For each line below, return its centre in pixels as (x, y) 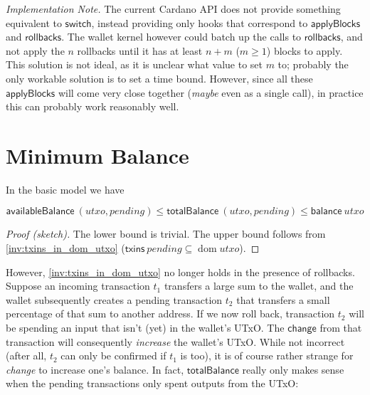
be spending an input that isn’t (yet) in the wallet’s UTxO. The (145, 328)
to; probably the (313, 64)
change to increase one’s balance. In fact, (95, 369)
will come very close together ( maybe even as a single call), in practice (211, 92)
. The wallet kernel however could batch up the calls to (181, 37)
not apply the (35, 50)
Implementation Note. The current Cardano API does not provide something (173, 9)
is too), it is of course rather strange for (267, 355)
